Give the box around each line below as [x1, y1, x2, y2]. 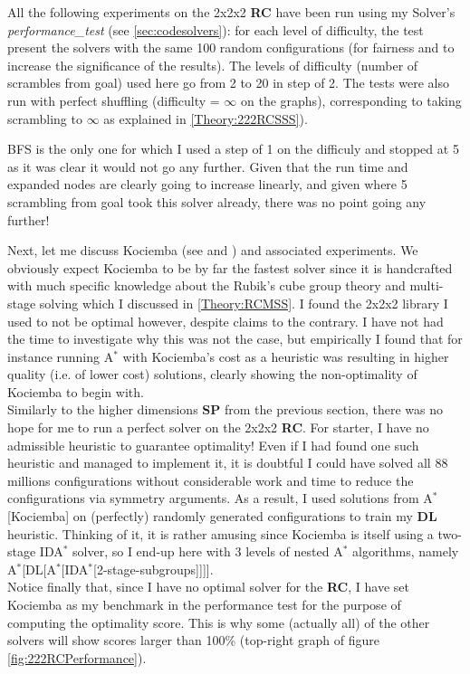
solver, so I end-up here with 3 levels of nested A [72, 542, 343, 561]
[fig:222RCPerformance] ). [7, 648, 147, 667]
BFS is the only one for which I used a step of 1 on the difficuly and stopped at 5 [7, 139, 459, 158]
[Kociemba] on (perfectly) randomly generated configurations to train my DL [7, 507, 437, 526]
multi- [409, 276, 444, 295]
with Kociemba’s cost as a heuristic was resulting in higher [122, 346, 449, 365]
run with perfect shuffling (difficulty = [7, 90, 220, 109]
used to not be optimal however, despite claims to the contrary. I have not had [7, 311, 444, 330]
